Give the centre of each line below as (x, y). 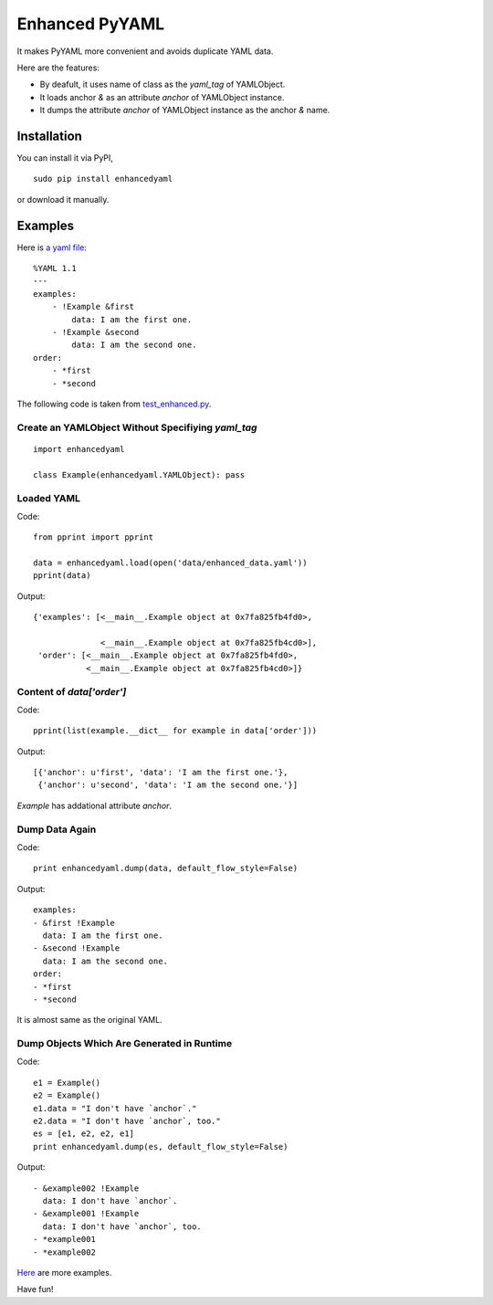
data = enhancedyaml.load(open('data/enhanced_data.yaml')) (170, 563)
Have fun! (35, 1289)
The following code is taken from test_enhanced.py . (114, 404)
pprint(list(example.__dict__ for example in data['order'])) (175, 731)
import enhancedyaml (79, 449)
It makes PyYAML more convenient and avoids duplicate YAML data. (145, 51)
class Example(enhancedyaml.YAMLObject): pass (139, 474)
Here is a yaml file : (52, 247)
